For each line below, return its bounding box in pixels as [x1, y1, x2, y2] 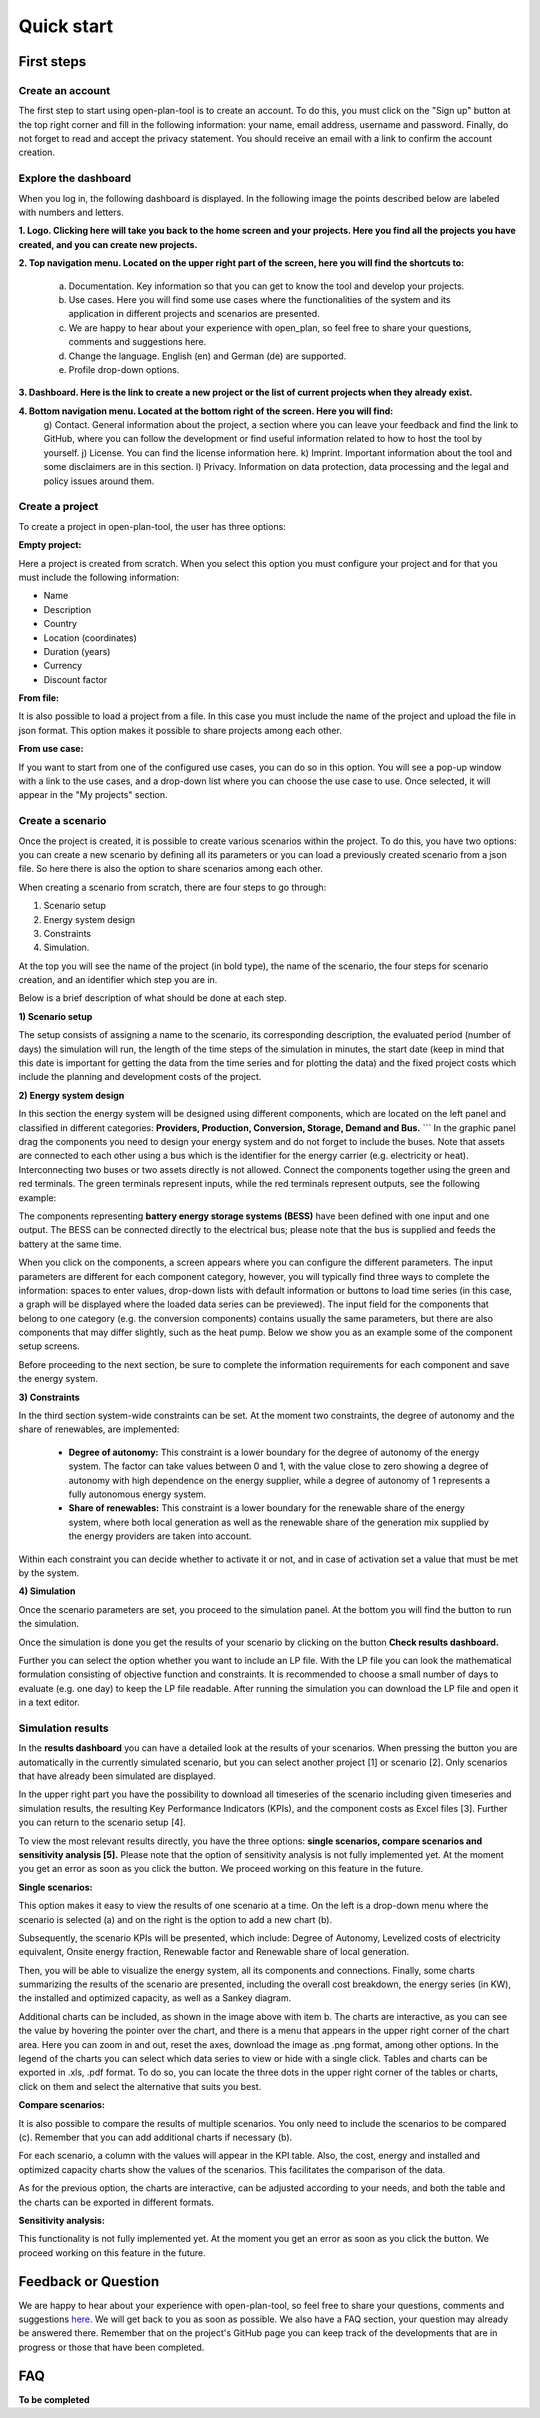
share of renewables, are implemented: [18, 1423, 180, 1435]
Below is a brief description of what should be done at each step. [18, 992, 287, 1004]
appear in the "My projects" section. [18, 789, 169, 801]
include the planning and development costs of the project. [18, 1071, 262, 1083]
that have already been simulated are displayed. [18, 1770, 216, 1782]
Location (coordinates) [43, 631, 137, 644]
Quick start [18, 15, 114, 37]
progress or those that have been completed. [18, 2341, 205, 2353]
